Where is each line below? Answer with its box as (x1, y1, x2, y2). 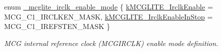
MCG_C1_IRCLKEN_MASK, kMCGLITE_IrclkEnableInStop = (4, 11, 213, 21)
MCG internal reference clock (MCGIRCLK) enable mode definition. (4, 37, 218, 48)
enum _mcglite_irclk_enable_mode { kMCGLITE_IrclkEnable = (4, 1, 213, 11)
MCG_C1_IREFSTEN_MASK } (4, 21, 110, 31)
